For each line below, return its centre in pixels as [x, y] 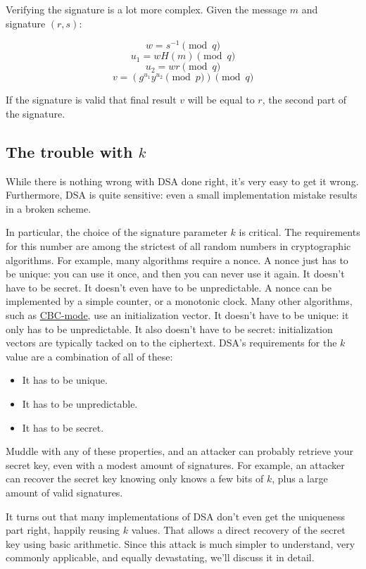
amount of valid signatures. [64, 492]
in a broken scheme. [49, 208]
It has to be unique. [65, 380]
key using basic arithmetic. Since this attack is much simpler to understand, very [181, 543]
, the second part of [304, 100]
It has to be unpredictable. [80, 403]
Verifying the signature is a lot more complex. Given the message [146, 9]
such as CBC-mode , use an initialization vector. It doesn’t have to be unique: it [177, 315]
